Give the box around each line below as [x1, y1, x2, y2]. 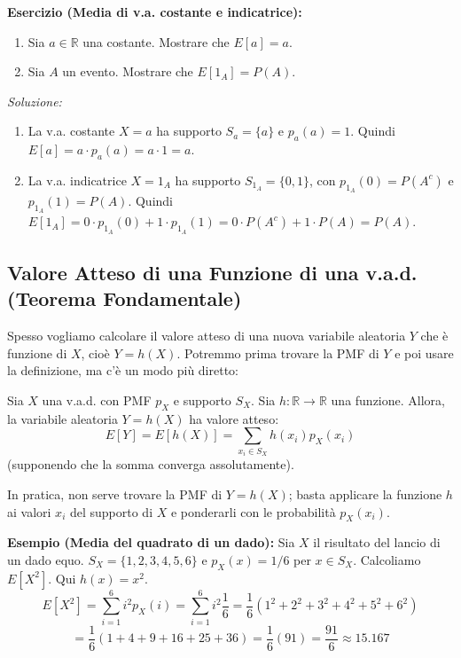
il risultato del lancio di [313, 533, 441, 552]
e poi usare [395, 343, 454, 362]
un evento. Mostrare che [62, 62, 193, 81]
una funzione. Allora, [331, 390, 445, 409]
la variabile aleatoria [7, 409, 118, 427]
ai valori [7, 502, 51, 521]
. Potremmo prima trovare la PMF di [176, 343, 379, 362]
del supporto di [69, 502, 153, 521]
